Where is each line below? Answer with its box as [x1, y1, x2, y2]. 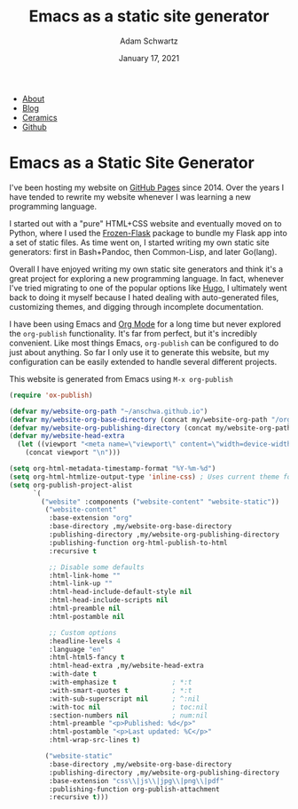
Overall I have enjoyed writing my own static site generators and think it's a [9, 264, 284, 274]
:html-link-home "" [48, 571, 122, 580]
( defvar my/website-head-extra [9, 432, 125, 440]
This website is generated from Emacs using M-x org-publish [9, 373, 233, 384]
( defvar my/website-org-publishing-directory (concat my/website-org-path [9, 424, 292, 432]
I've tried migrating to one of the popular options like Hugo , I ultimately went [9, 282, 287, 293]
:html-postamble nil [48, 612, 125, 621]
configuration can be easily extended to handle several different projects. [9, 356, 278, 367]
